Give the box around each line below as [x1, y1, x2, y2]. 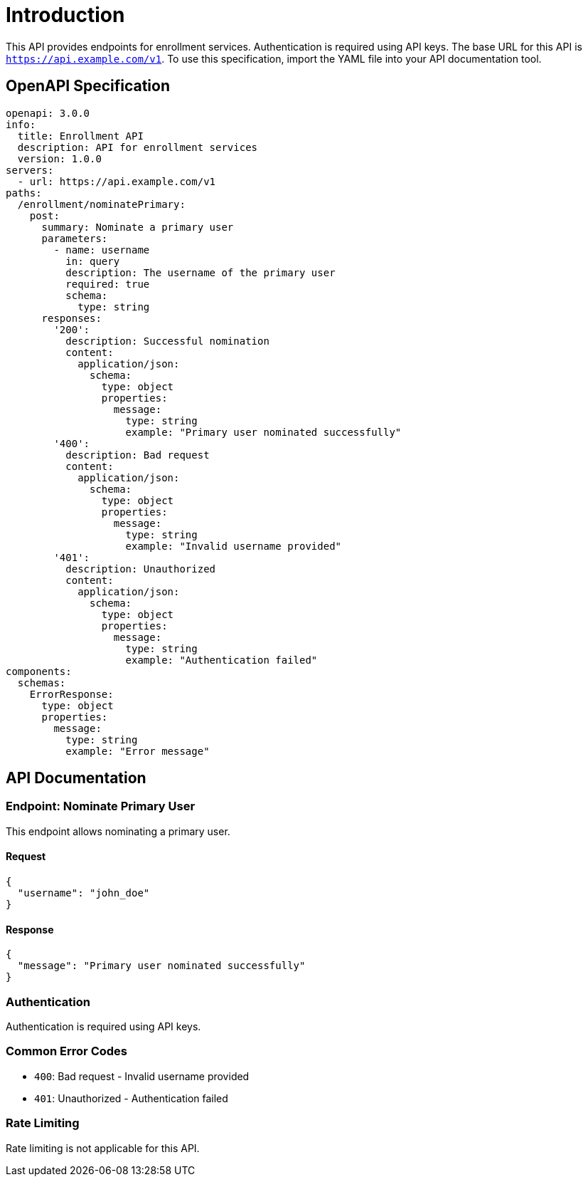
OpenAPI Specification [6, 77, 171, 95]
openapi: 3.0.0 [6, 107, 90, 119]
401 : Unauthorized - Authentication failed [34, 1092, 228, 1104]
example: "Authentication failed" [125, 654, 318, 666]
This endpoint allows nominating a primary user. [6, 825, 230, 837]
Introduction [6, 3, 125, 27]
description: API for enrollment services [17, 141, 258, 153]
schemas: [17, 676, 66, 689]
